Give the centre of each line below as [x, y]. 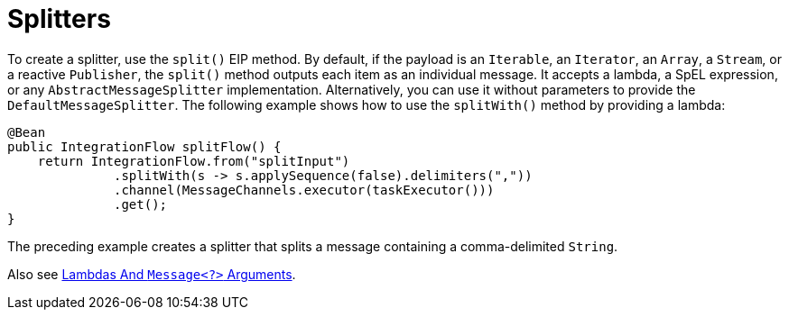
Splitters [59, 19]
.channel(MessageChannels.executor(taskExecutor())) [304, 190]
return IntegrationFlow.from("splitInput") [194, 161]
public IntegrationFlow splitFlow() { [144, 146]
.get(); [141, 204]
